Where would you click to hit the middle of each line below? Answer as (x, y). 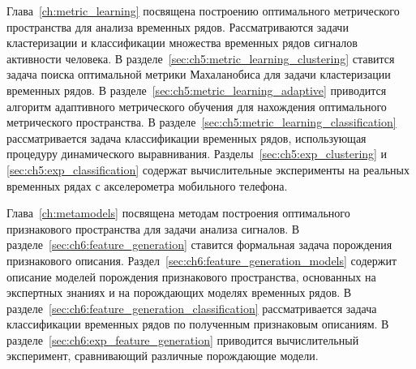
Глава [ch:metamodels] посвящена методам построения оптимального (178, 213)
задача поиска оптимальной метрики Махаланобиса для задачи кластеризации (199, 74)
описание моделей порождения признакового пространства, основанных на (191, 276)
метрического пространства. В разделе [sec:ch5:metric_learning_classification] (202, 122)
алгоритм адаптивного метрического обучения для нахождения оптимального (197, 106)
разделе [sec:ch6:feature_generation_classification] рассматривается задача (192, 308)
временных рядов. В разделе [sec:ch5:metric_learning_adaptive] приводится (197, 90)
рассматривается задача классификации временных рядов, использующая (187, 137)
